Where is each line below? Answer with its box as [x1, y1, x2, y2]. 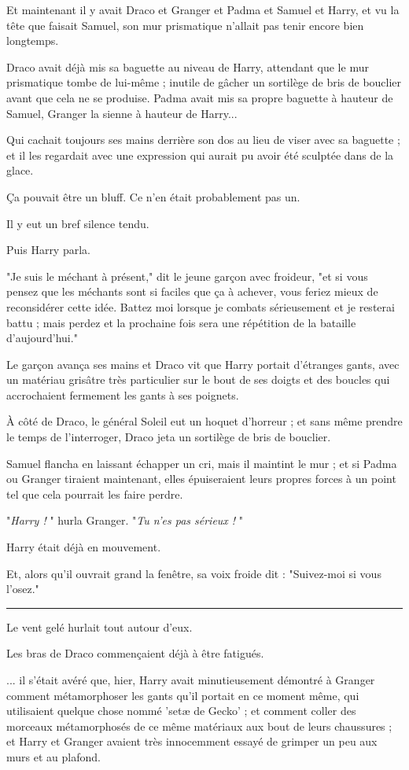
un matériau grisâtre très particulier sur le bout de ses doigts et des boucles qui [6, 371, 390, 388]
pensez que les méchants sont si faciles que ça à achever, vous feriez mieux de [6, 283, 378, 300]
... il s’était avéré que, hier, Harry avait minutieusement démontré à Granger [6, 672, 375, 687]
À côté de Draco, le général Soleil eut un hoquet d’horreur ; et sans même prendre [6, 413, 403, 429]
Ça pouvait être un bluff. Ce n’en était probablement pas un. [6, 188, 300, 204]
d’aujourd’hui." [6, 330, 78, 346]
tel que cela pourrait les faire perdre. [6, 485, 183, 502]
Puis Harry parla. [6, 241, 90, 258]
